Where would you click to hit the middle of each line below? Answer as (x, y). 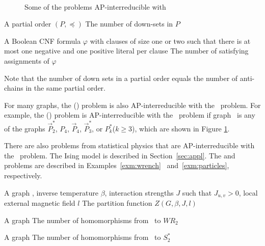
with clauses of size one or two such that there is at (170, 40)
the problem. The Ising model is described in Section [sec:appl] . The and (120, 155)
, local (248, 192)
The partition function (117, 203)
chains (14, 88)
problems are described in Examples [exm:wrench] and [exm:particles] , (117, 165)
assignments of (27, 60)
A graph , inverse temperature (51, 192)
